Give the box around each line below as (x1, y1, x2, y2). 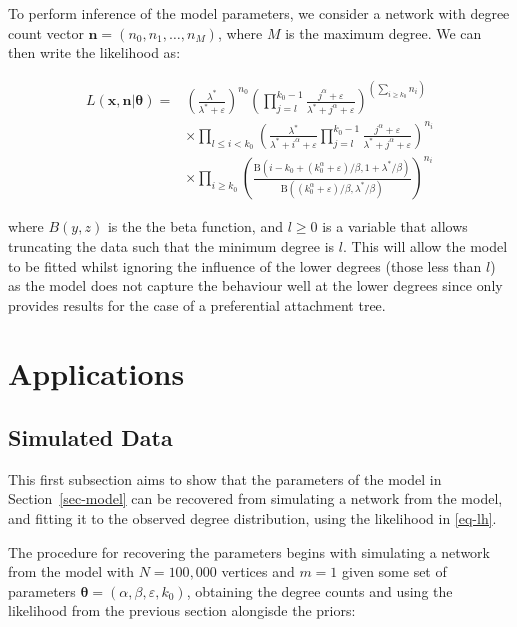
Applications (8, 353, 185, 394)
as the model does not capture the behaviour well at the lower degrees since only (8, 275, 503, 296)
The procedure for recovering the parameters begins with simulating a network (8, 541, 490, 562)
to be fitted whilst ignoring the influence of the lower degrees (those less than (8, 255, 482, 276)
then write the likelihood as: (8, 42, 181, 63)
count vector (8, 22, 84, 43)
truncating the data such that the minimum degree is (8, 235, 335, 256)
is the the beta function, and (107, 216, 283, 237)
